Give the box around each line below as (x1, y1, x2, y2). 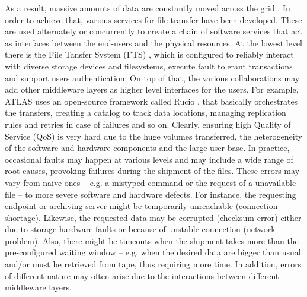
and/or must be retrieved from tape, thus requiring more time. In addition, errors (5, 258, 302, 270)
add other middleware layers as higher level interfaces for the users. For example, (5, 83, 299, 96)
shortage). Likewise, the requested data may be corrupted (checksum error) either (5, 211, 302, 223)
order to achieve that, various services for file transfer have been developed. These (5, 13, 302, 26)
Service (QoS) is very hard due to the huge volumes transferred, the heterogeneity (5, 129, 303, 142)
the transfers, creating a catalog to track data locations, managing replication (5, 106, 286, 119)
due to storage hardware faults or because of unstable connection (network (5, 223, 276, 235)
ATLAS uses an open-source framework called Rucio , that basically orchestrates (5, 94, 298, 107)
